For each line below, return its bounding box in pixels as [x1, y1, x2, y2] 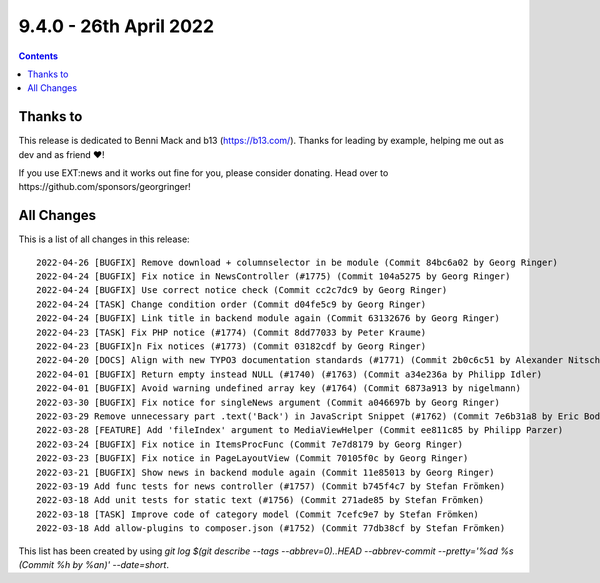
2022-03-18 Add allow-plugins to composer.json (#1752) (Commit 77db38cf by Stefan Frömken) [36, 523, 506, 534]
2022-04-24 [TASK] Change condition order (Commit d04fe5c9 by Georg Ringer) [36, 298, 427, 310]
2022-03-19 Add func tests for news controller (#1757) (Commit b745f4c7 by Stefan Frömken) [36, 480, 506, 492]
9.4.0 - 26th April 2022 [18, 15, 215, 37]
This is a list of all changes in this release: [18, 233, 190, 245]
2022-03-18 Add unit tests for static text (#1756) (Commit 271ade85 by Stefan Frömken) [36, 495, 485, 506]
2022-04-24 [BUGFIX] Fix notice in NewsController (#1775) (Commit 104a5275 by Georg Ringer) [36, 271, 511, 282]
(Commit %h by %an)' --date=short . [18, 558, 170, 570]
